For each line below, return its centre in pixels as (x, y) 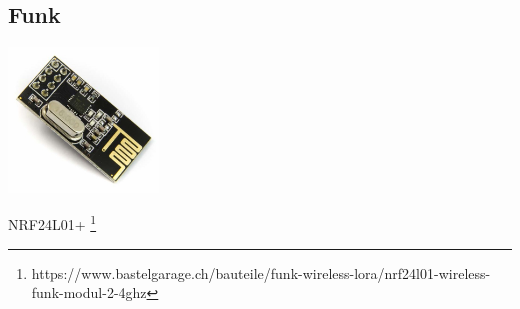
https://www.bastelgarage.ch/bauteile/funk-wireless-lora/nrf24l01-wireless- (261, 272)
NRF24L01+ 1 (52, 222)
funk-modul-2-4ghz (89, 292)
